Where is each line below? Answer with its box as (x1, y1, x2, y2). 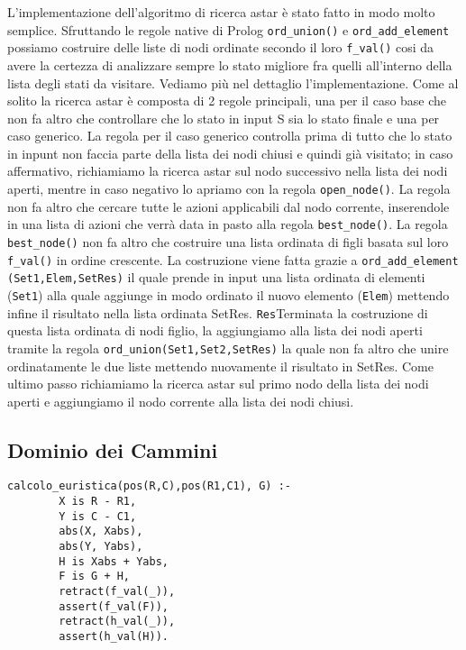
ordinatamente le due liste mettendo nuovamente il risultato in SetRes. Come (7, 356, 434, 375)
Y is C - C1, (59, 509, 137, 523)
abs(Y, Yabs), (59, 540, 143, 554)
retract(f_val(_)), (59, 585, 176, 599)
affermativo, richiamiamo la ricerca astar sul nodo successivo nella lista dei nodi (7, 161, 448, 180)
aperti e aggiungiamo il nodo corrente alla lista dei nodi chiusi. (7, 391, 354, 410)
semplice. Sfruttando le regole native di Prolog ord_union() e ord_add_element (7, 20, 450, 39)
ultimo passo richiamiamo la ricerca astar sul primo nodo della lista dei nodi (7, 374, 429, 393)
